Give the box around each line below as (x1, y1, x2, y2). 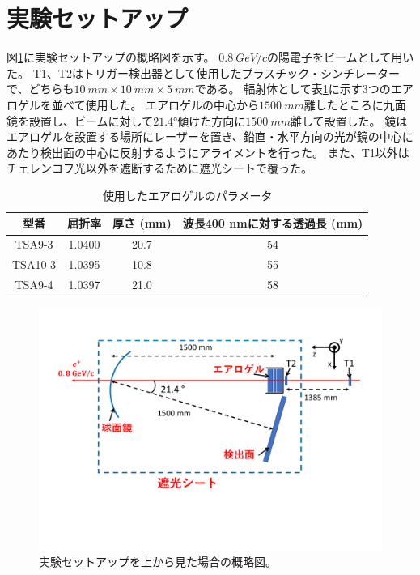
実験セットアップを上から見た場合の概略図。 (39, 553, 277, 570)
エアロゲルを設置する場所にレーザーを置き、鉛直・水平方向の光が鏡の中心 (6, 128, 402, 145)
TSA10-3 (12, 256, 57, 273)
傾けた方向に (177, 112, 246, 129)
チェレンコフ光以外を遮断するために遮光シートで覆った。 (6, 160, 312, 177)
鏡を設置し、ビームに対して (6, 112, 154, 129)
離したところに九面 (303, 96, 406, 113)
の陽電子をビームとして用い (267, 49, 414, 66)
